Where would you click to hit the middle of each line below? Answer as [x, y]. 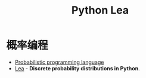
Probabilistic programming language [59, 62]
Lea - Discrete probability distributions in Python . [77, 68]
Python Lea [100, 10]
